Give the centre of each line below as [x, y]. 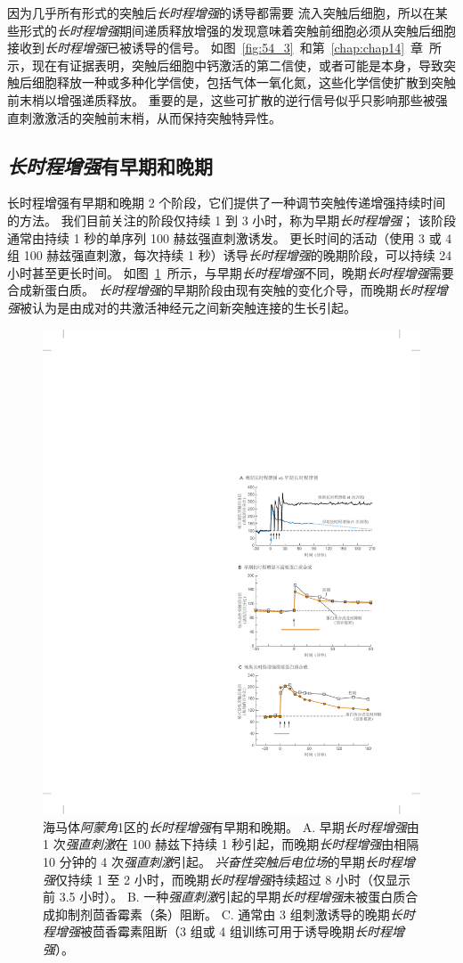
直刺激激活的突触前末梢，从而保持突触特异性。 [144, 117]
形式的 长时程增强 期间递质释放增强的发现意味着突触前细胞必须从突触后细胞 [237, 30]
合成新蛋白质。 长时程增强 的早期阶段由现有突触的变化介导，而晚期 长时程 [221, 290]
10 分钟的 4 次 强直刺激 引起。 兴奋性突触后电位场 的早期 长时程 [223, 862]
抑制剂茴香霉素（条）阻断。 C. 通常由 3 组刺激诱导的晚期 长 [228, 914]
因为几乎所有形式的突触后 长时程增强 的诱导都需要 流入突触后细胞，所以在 [221, 12]
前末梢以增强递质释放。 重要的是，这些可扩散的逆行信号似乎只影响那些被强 [227, 99]
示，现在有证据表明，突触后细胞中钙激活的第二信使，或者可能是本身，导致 [225, 65]
